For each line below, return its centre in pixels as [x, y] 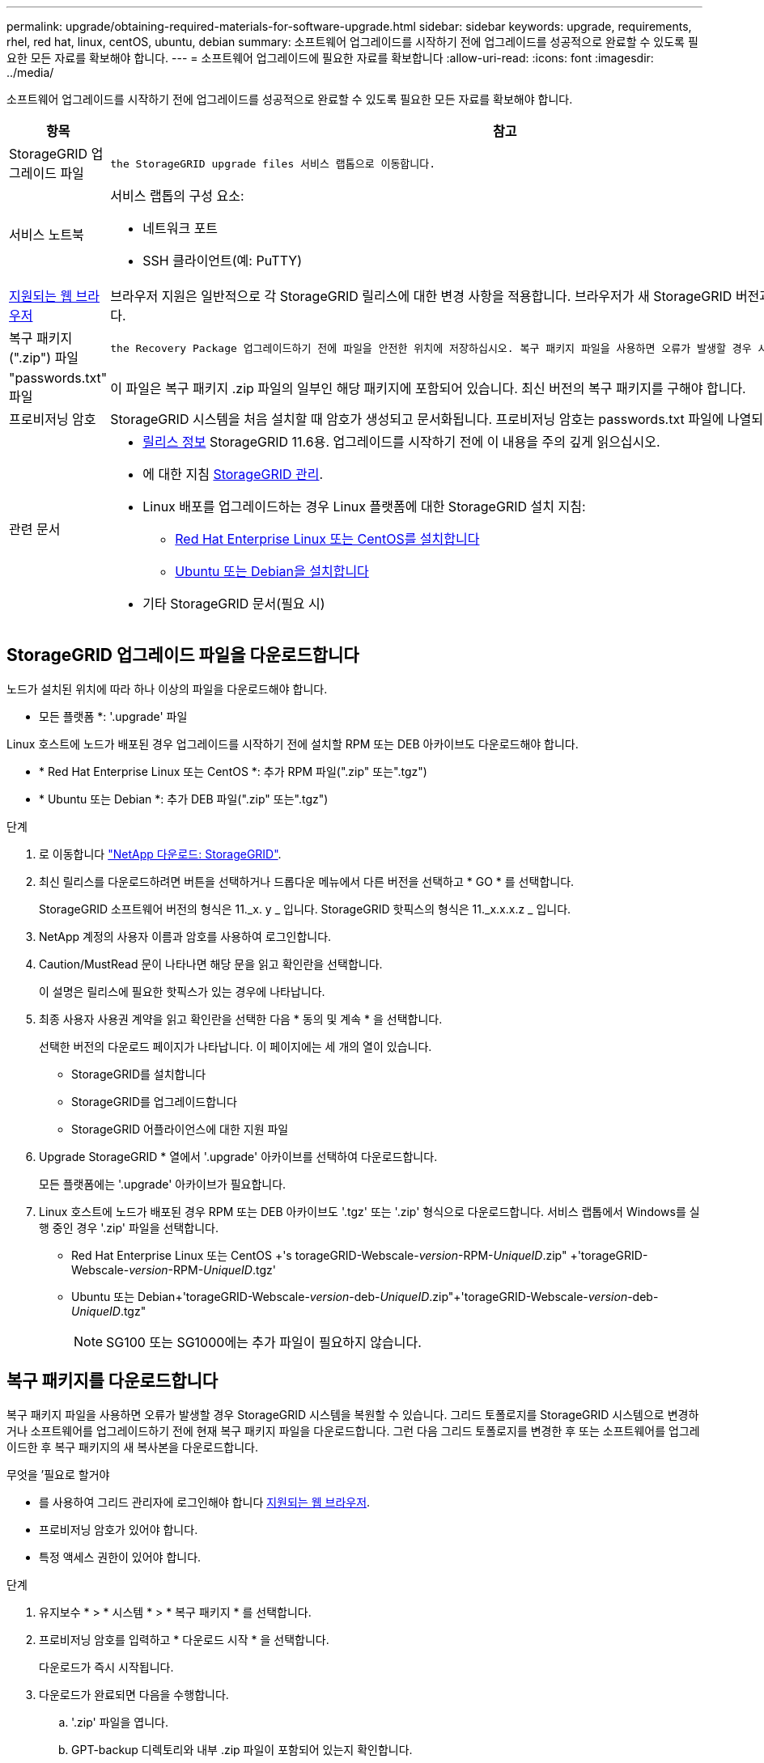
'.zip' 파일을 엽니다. [120, 1722]
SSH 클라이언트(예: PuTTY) [222, 261]
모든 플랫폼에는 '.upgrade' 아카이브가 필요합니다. [163, 1184]
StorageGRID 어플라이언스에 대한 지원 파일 [180, 1129]
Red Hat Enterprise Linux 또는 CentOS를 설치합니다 [327, 539]
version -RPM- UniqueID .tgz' [202, 1269]
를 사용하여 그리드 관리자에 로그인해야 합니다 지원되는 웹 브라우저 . [205, 1502]
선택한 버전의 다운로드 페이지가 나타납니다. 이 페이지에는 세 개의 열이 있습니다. [236, 1046]
